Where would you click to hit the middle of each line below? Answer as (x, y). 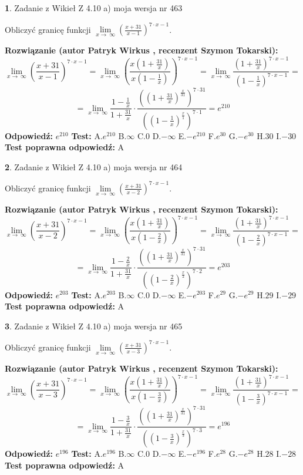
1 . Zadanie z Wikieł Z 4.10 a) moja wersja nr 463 (94, 8)
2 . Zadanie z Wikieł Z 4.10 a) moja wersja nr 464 (94, 166)
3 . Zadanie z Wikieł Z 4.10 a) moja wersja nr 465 (94, 326)
